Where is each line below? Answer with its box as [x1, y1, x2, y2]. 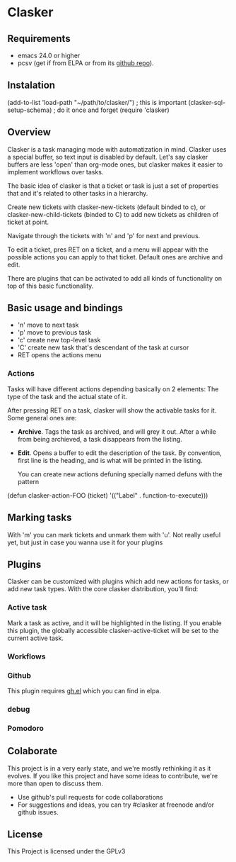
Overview [7, 126, 52, 138]
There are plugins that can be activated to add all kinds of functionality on [7, 274, 223, 282]
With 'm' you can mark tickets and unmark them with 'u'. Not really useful [7, 530, 221, 539]
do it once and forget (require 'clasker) [57, 106, 170, 114]
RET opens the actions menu [17, 351, 102, 359]
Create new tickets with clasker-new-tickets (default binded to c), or [7, 203, 206, 211]
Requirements [7, 33, 71, 45]
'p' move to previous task [17, 328, 92, 337]
